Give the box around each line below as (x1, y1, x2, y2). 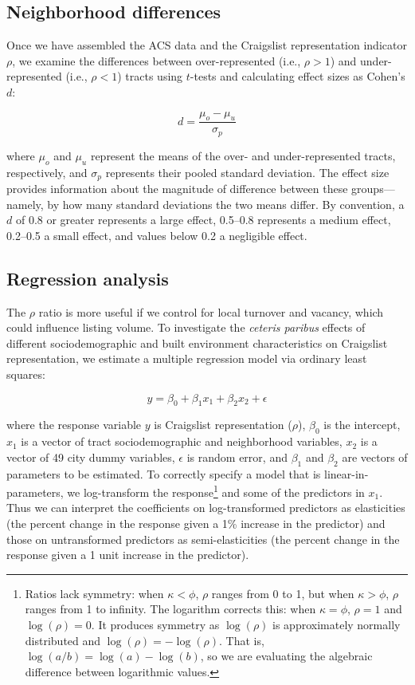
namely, (6, 195, 44, 212)
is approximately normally (272, 616, 401, 633)
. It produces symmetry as (91, 616, 220, 633)
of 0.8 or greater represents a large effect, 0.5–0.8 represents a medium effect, (15, 211, 391, 228)
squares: (6, 366, 45, 383)
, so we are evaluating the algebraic (200, 648, 373, 664)
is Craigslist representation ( (154, 416, 292, 433)
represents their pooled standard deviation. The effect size (105, 163, 390, 180)
